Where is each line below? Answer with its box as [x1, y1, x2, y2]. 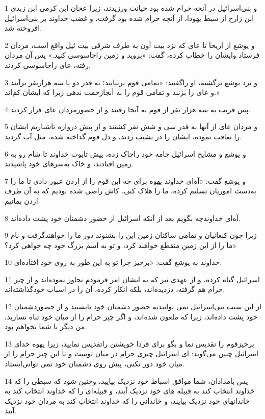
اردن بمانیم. [5, 195, 40, 206]
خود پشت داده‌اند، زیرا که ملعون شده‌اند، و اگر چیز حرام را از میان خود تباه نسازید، [5, 311, 258, 322]
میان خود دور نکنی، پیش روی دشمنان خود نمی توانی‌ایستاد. [5, 358, 184, 369]
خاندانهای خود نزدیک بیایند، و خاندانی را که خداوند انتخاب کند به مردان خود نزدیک [5, 395, 250, 406]
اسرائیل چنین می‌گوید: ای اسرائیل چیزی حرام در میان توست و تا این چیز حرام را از [5, 348, 258, 359]
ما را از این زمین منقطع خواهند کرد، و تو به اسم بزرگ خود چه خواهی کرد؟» [5, 239, 236, 250]
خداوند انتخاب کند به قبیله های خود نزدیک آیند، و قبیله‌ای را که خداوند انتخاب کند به [5, 385, 255, 396]
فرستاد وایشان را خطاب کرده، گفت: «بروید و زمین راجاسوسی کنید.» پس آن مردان [5, 50, 260, 60]
